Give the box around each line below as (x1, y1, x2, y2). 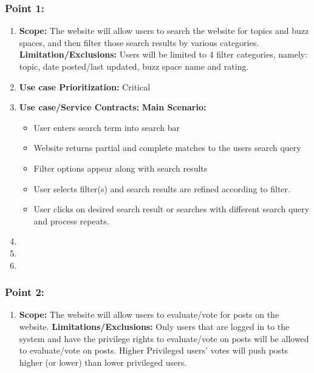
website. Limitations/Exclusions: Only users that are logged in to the (19, 320, 290, 332)
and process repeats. (33, 214, 109, 227)
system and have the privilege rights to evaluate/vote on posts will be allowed (19, 332, 309, 344)
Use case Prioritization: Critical (19, 80, 151, 93)
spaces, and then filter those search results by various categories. (19, 36, 259, 49)
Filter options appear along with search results (33, 161, 208, 174)
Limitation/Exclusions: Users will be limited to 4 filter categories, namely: (19, 48, 308, 61)
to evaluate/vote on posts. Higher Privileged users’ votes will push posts (19, 344, 288, 357)
